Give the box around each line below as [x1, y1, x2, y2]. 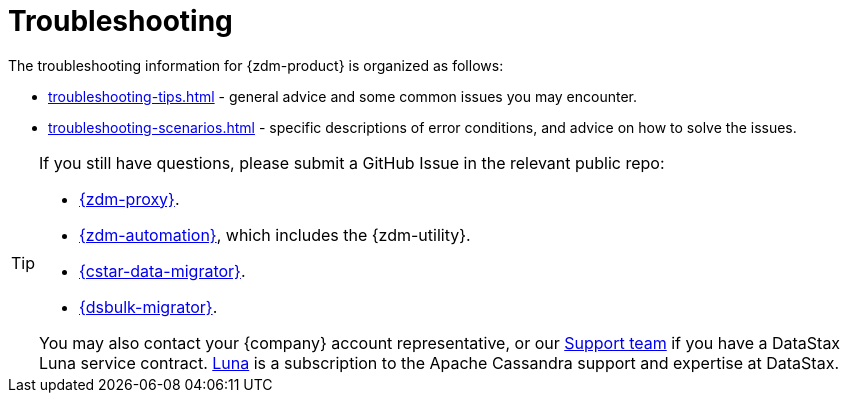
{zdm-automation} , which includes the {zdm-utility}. [79, 224, 471, 245]
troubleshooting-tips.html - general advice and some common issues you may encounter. [48, 87, 638, 105]
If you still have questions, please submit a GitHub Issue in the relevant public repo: [39, 152, 665, 173]
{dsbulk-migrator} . [79, 296, 218, 317]
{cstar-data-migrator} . [79, 260, 246, 281]
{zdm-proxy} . [79, 188, 180, 209]
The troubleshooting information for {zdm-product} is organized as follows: [8, 56, 504, 74]
